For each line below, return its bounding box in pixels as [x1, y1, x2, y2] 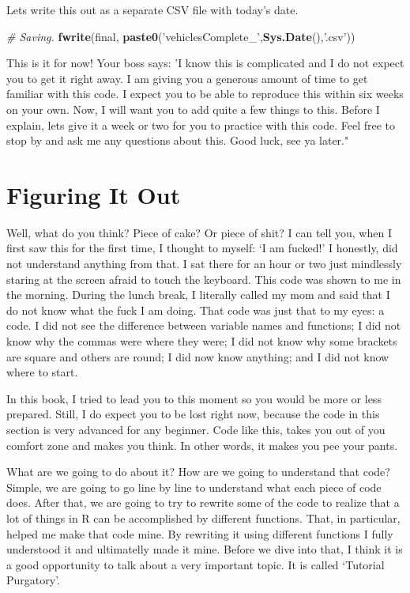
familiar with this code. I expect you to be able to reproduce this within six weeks [6, 85, 404, 102]
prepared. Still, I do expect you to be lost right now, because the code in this [6, 406, 380, 422]
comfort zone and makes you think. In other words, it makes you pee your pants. [6, 436, 398, 453]
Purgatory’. [6, 572, 60, 588]
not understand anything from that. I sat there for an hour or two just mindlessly [6, 255, 402, 272]
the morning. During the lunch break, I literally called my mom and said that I [6, 286, 390, 303]
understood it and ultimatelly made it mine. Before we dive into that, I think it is [6, 541, 403, 557]
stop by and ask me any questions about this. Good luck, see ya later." [6, 132, 349, 149]
